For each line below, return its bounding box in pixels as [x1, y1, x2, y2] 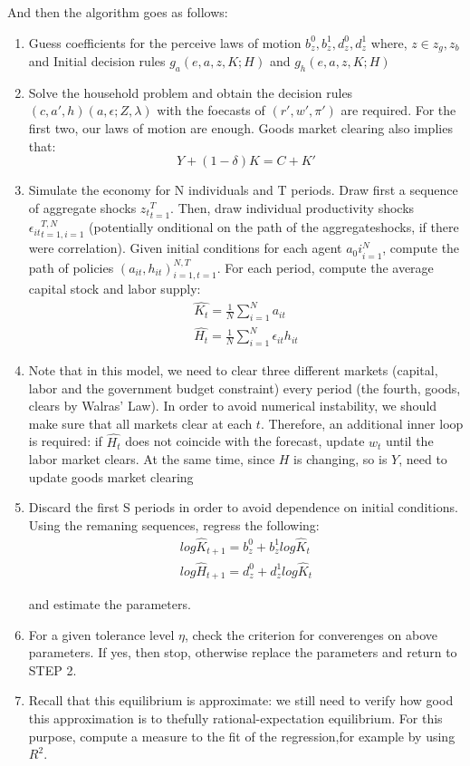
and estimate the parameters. [28, 595, 191, 614]
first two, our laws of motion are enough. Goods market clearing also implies [28, 119, 453, 138]
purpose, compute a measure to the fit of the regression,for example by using [28, 726, 456, 745]
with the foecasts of [157, 101, 265, 120]
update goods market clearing [28, 467, 194, 486]
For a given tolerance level [28, 625, 175, 644]
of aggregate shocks [28, 198, 137, 217]
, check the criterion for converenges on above [184, 625, 437, 644]
